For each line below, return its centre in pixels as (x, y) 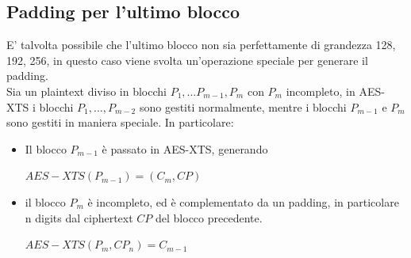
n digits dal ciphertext (79, 217)
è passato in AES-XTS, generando (185, 148)
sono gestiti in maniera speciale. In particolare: (120, 122)
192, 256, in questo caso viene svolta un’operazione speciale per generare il (187, 60)
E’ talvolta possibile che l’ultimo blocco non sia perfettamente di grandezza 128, (201, 45)
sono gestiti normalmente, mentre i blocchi (243, 106)
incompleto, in (321, 91)
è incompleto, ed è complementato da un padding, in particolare (243, 201)
